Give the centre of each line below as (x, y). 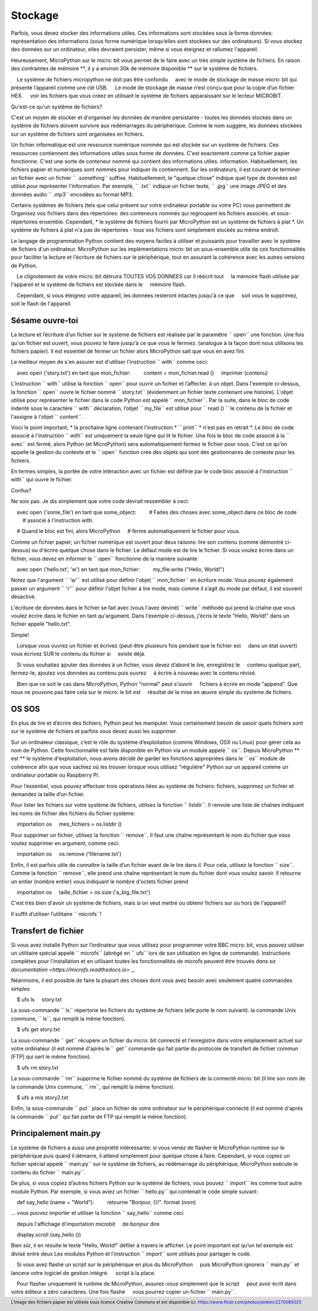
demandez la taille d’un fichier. (48, 794)
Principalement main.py (56, 1133)
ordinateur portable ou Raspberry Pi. (55, 775)
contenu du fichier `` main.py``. (48, 1172)
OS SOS (26, 709)
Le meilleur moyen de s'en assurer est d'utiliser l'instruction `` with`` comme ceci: (110, 362)
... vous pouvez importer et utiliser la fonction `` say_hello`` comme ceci (97, 1213)
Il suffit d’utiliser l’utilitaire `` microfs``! (56, 914)
